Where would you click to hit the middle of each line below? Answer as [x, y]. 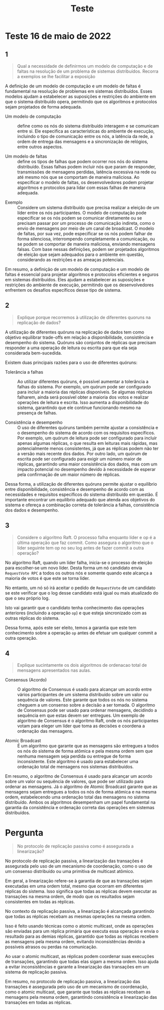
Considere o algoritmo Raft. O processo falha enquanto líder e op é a [86, 537]
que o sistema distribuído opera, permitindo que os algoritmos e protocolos [81, 102]
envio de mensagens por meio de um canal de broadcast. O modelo [86, 228]
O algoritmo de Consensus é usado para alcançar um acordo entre [85, 689]
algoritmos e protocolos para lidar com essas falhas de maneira [82, 188]
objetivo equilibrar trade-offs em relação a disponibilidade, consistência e [79, 337]
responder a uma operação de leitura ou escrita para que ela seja [71, 348]
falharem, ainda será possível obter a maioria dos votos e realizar [83, 397]
